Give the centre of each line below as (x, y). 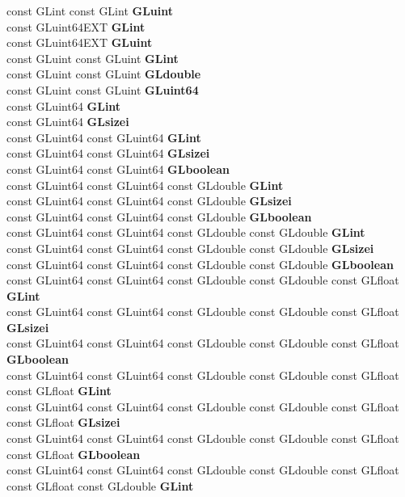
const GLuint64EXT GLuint (80, 42)
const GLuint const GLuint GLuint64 (103, 89)
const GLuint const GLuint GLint (93, 58)
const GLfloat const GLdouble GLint (100, 485)
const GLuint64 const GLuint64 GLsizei (108, 153)
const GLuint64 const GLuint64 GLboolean (118, 168)
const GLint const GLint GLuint (90, 11)
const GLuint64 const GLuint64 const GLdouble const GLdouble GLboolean (200, 264)
